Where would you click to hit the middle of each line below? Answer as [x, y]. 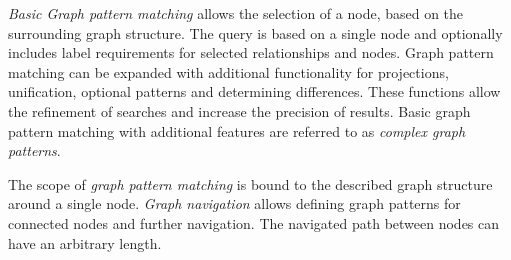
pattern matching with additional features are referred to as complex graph [237, 130]
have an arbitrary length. [85, 242]
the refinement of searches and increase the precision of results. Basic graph [239, 110]
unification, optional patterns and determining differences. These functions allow [254, 91]
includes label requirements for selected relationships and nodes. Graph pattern [251, 52]
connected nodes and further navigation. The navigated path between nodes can [254, 222]
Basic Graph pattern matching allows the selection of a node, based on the [236, 13]
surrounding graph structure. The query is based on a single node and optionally [255, 32]
